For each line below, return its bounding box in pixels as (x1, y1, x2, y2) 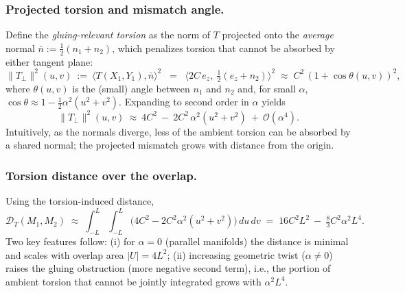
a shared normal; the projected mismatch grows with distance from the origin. (5, 138, 334, 152)
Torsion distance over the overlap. (5, 166, 197, 183)
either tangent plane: (5, 54, 93, 68)
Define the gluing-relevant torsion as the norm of (5, 27, 210, 42)
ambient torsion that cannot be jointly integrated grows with (5, 274, 262, 288)
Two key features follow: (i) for (5, 233, 135, 248)
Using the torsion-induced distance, (5, 194, 154, 208)
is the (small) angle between (72, 81, 190, 95)
